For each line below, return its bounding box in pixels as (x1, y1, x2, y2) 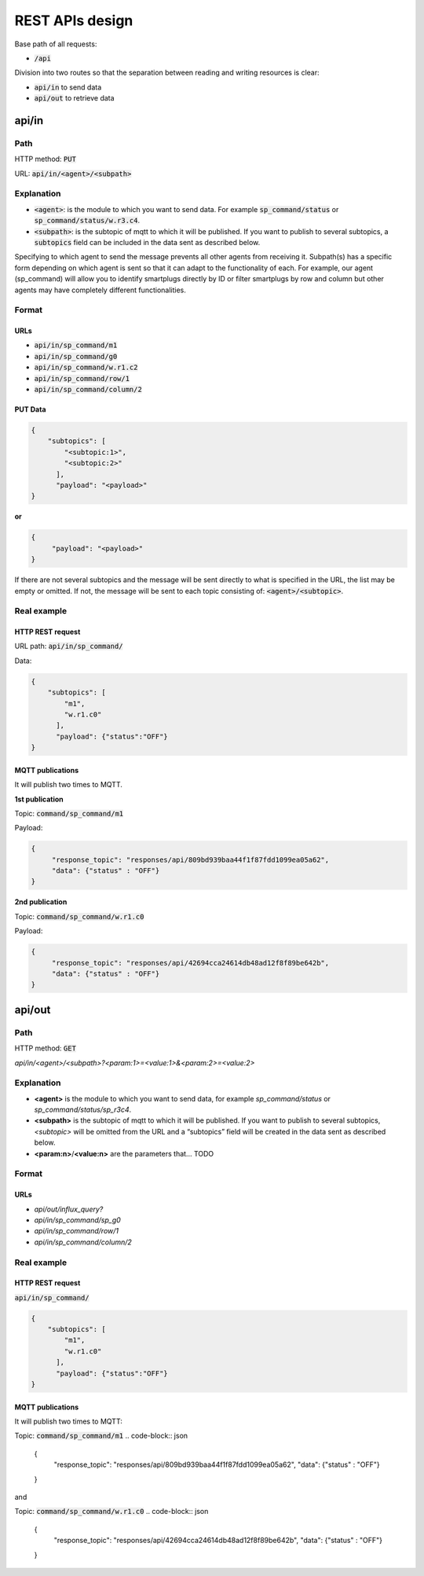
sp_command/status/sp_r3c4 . (34, 1105, 132, 1115)
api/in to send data (34, 82, 102, 92)
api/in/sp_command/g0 (34, 352, 118, 361)
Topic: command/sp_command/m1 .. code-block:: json (14, 1431, 188, 1441)
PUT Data (14, 405, 46, 414)
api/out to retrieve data (34, 93, 115, 103)
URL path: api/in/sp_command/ (14, 641, 123, 651)
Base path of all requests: (14, 39, 97, 49)
